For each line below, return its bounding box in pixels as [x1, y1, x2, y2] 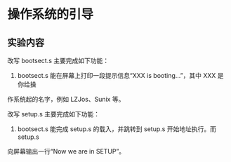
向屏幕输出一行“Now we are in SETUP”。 [7, 147, 126, 155]
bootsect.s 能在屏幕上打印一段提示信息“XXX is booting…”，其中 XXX [17, 72, 216, 79]
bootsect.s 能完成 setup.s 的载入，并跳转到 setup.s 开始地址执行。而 [17, 125, 216, 133]
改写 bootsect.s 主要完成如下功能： [7, 57, 110, 65]
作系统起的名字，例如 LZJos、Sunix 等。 [7, 95, 125, 103]
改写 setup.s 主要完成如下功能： [7, 110, 100, 118]
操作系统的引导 [7, 6, 94, 22]
